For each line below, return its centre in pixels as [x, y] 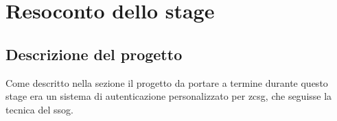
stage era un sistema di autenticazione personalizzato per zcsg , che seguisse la [169, 96]
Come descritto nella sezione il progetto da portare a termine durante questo [167, 82]
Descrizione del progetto [94, 54]
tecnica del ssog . [39, 109]
